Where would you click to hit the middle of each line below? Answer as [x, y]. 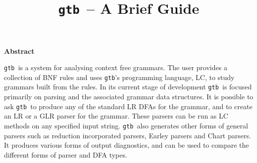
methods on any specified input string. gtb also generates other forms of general [126, 125]
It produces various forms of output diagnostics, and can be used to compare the [127, 145]
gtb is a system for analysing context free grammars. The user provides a [116, 67]
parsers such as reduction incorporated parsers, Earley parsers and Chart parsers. [128, 135]
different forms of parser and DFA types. [66, 154]
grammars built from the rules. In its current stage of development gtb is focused [128, 87]
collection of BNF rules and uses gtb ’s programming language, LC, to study [119, 77]
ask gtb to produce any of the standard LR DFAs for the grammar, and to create [128, 106]
